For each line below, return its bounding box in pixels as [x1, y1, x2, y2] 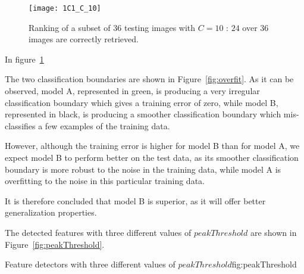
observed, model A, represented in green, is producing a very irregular [5, 85, 260, 97]
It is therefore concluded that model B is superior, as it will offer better [5, 194, 266, 207]
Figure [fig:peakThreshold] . [5, 238, 105, 250]
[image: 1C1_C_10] [29, 4, 101, 13]
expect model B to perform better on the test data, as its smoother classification [5, 151, 299, 163]
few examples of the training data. [45, 119, 170, 132]
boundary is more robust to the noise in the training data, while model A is [5, 163, 281, 175]
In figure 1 [5, 52, 44, 65]
